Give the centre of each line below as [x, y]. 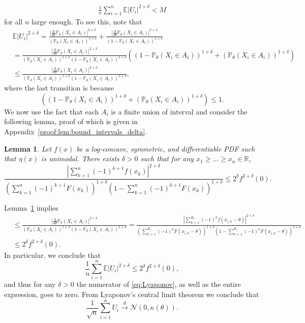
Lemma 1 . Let [28, 148]
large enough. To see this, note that [87, 22]
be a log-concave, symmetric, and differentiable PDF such [166, 148]
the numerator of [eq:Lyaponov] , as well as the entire [159, 284]
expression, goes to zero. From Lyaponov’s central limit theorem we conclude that [132, 294]
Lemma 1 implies [31, 207]
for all [13, 22]
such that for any [167, 158]
